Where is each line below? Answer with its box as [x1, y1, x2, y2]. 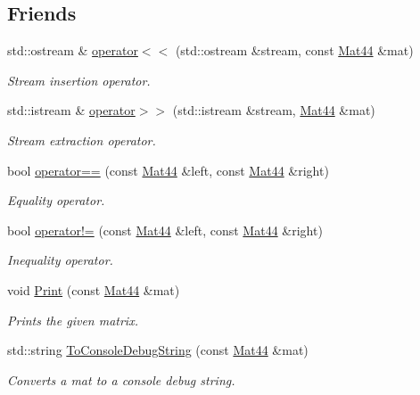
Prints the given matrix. [7, 310, 138, 329]
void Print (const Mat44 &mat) [7, 280, 180, 299]
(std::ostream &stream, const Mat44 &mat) [175, 41, 414, 60]
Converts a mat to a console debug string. [7, 370, 235, 389]
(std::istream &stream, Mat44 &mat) [172, 101, 375, 119]
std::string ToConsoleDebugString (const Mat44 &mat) [7, 341, 309, 359]
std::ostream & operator [7, 41, 138, 60]
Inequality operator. [7, 251, 113, 269]
